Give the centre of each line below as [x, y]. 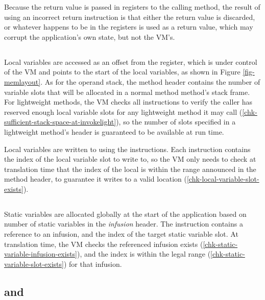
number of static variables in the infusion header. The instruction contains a [124, 224]
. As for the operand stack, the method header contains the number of [150, 81]
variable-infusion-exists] [41, 254]
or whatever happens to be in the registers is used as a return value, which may [129, 27]
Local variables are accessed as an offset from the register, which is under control [131, 61]
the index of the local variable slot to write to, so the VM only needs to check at [130, 159]
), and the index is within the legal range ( [144, 254]
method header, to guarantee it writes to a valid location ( [95, 179]
